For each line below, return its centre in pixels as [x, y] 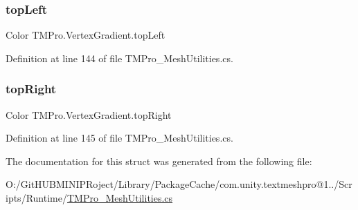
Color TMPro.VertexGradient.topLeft [86, 35]
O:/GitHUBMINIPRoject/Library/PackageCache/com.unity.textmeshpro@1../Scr [179, 184]
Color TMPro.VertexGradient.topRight [89, 114]
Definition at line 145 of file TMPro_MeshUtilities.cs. [119, 138]
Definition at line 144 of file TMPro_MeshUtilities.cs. [119, 58]
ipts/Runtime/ [36, 198]
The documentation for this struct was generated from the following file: [159, 161]
